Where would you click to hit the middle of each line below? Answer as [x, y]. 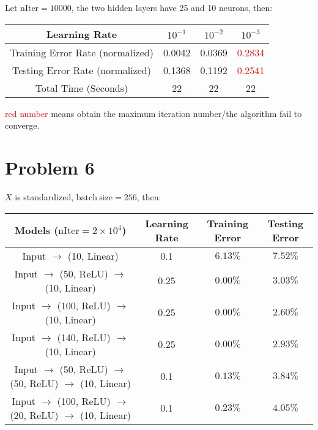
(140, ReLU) [84, 337]
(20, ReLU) [34, 415]
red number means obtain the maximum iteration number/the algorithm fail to [153, 113]
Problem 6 [50, 167]
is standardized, [44, 196]
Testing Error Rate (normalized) [81, 70]
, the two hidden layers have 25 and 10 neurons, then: [172, 7]
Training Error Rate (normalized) [82, 52]
